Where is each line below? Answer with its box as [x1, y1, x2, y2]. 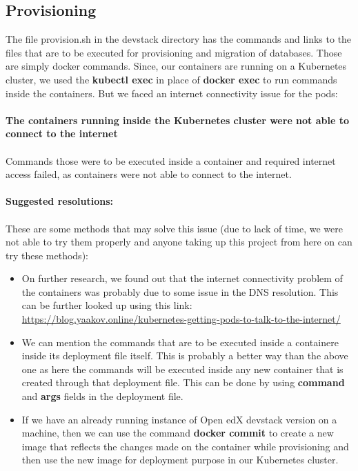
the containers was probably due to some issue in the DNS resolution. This [21, 284, 339, 299]
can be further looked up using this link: [21, 298, 192, 312]
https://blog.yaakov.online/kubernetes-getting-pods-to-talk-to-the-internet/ [21, 312, 341, 326]
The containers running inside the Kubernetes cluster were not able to [6, 112, 350, 127]
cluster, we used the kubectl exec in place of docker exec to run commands [6, 72, 337, 86]
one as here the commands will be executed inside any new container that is [21, 361, 344, 376]
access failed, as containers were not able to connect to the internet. [6, 167, 292, 181]
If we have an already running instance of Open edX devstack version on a [21, 412, 337, 426]
